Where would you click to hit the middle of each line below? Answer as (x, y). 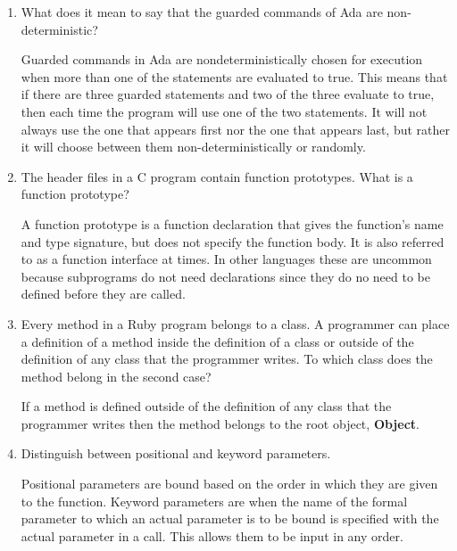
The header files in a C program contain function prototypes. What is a (217, 176)
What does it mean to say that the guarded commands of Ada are (202, 12)
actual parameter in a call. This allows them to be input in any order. (212, 535)
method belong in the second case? (116, 376)
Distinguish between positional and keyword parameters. (176, 453)
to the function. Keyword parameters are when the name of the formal (214, 501)
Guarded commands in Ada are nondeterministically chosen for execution (222, 59)
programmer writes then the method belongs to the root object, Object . (220, 423)
